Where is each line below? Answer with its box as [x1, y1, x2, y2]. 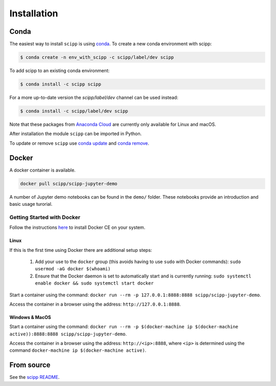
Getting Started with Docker [9, 213, 81, 221]
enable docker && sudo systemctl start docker [35, 281, 154, 286]
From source [9, 361, 51, 370]
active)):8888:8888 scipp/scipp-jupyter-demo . [9, 331, 127, 337]
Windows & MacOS [9, 314, 51, 320]
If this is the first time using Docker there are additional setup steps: [9, 247, 152, 253]
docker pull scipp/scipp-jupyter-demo [20, 181, 118, 186]
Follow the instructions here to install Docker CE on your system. [9, 224, 146, 230]
